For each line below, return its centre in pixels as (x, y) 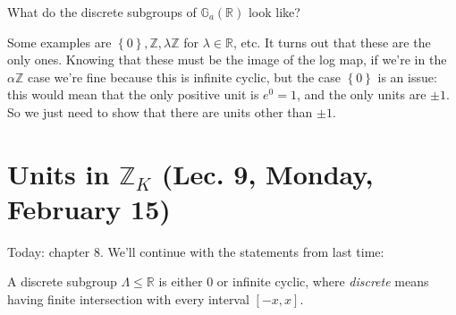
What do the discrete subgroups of (102, 12)
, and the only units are (361, 94)
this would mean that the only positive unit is (133, 94)
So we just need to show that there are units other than (160, 111)
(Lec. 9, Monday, (267, 173)
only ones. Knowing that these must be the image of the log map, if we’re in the (227, 60)
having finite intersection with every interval (128, 299)
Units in (59, 173)
